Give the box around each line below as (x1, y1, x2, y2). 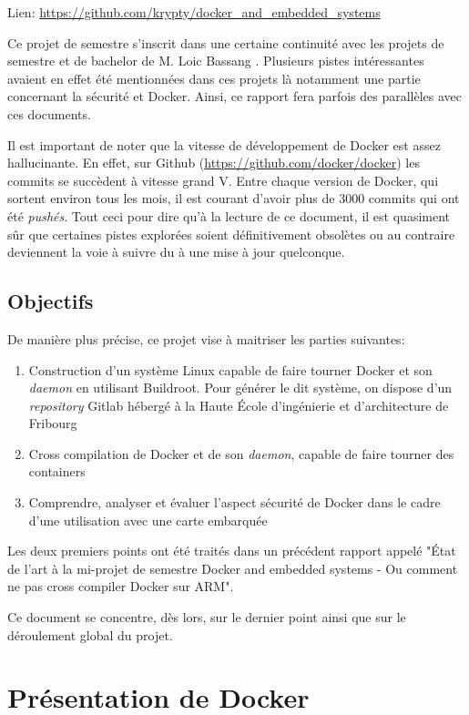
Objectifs (7, 287, 94, 315)
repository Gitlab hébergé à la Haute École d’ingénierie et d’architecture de (28, 395, 449, 414)
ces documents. (7, 104, 91, 123)
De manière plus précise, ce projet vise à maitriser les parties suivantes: (7, 329, 405, 348)
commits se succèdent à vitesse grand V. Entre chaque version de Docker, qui (7, 170, 439, 189)
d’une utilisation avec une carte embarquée (28, 510, 268, 529)
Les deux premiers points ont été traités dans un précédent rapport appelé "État (7, 541, 456, 560)
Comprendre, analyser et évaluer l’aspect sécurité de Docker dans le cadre (28, 493, 441, 512)
